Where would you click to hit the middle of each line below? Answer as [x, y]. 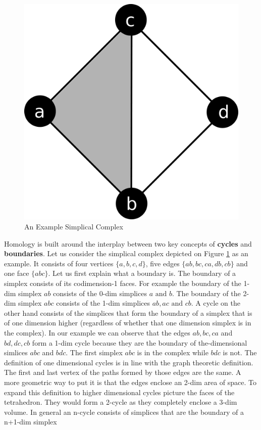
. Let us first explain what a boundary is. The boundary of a [142, 273]
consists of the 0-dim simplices [100, 293]
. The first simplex [94, 352]
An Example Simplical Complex [74, 227]
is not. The [240, 352]
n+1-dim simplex [31, 422]
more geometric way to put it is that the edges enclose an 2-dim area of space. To [130, 382]
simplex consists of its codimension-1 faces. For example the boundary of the [123, 283]
